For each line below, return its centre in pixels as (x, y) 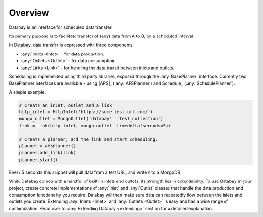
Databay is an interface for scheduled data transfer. (61, 27)
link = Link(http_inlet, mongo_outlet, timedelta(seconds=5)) (95, 126)
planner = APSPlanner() (48, 146)
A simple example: (28, 92)
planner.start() (39, 160)
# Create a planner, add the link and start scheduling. (89, 139)
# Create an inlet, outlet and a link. (67, 105)
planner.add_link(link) (48, 153)
